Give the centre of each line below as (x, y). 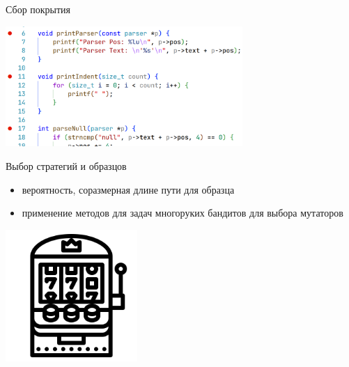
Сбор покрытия (38, 9)
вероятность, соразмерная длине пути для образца (128, 189)
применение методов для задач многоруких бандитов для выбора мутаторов (183, 213)
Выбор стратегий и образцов (66, 165)
